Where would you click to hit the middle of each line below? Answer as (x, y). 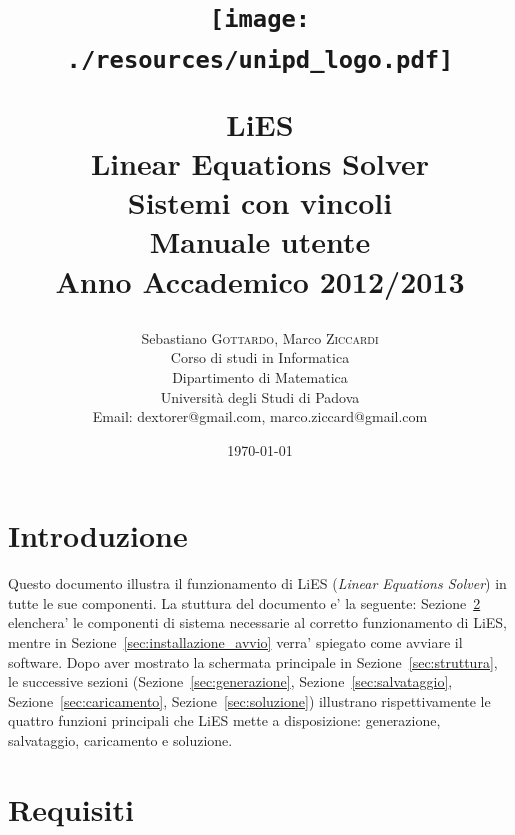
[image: (260, 19)
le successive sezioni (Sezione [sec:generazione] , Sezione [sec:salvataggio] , (230, 681)
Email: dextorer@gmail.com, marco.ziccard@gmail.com (260, 416)
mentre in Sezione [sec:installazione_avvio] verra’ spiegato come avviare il (235, 642)
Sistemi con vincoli (260, 202)
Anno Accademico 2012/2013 (260, 280)
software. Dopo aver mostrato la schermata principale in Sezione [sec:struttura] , (253, 661)
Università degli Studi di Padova (260, 396)
